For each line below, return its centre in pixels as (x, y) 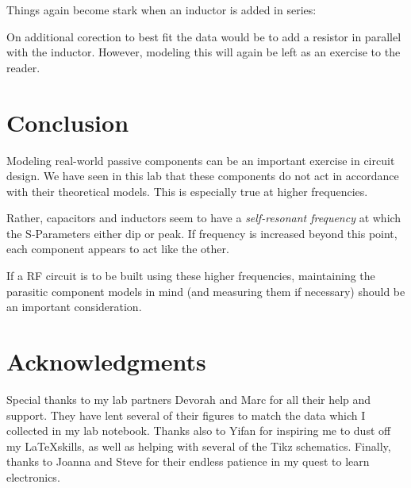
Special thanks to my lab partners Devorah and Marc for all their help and (189, 399)
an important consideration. (74, 307)
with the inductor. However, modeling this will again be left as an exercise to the (204, 52)
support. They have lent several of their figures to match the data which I (186, 415)
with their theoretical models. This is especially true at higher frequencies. (187, 191)
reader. (23, 67)
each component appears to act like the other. (118, 249)
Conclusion (68, 122)
